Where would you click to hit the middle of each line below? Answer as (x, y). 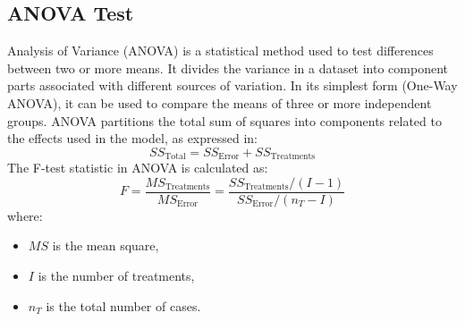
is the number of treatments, (116, 276)
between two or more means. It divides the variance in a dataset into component (228, 68)
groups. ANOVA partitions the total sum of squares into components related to (224, 120)
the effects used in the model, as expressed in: (132, 138)
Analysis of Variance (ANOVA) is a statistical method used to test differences (220, 51)
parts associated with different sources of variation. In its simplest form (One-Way (232, 85)
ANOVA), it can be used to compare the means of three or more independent (220, 102)
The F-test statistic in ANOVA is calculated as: (138, 168)
